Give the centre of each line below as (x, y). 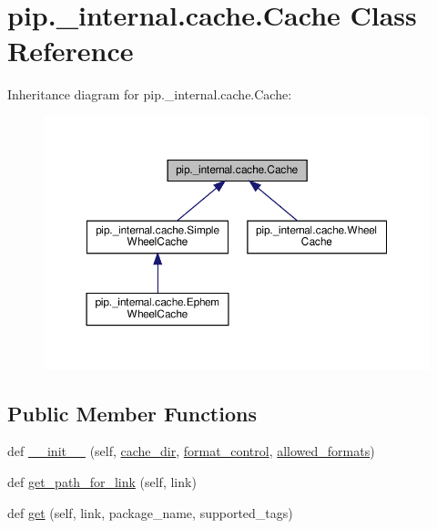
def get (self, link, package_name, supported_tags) (150, 512)
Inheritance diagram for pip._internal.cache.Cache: (150, 94)
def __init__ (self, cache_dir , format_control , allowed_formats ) (191, 451)
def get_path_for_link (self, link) (102, 481)
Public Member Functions (132, 413)
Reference (71, 51)
